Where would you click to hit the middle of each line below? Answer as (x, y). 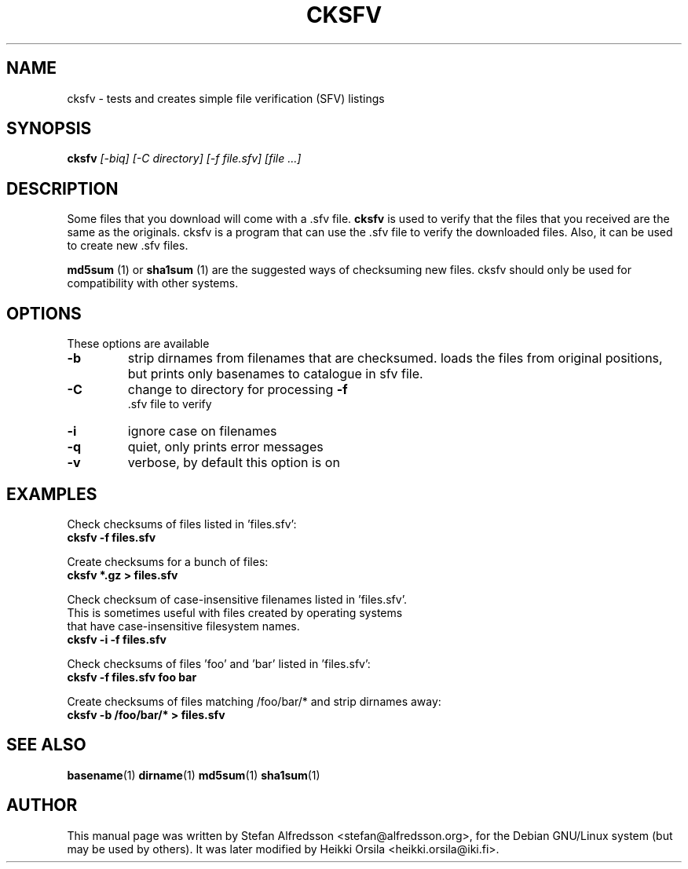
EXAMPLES (52, 494)
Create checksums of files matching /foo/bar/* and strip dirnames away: (254, 701)
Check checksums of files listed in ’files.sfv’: (182, 524)
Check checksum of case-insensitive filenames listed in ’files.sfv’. (237, 599)
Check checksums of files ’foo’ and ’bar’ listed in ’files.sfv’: (219, 663)
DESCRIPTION (62, 188)
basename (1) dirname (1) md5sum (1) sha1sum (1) (194, 775)
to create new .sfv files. (128, 246)
